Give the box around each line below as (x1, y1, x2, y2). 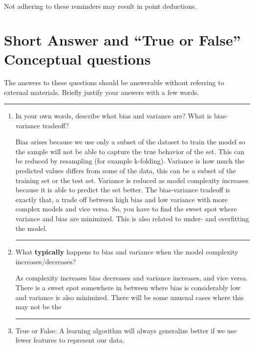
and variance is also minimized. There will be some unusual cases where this (15, 292, 244, 302)
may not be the (15, 302, 62, 312)
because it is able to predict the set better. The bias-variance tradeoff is (15, 185, 230, 195)
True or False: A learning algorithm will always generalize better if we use (15, 325, 237, 335)
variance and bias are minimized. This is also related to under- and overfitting (15, 213, 249, 224)
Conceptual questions (4, 48, 151, 69)
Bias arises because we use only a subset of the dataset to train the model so (15, 137, 245, 147)
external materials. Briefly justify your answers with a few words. (4, 87, 199, 97)
